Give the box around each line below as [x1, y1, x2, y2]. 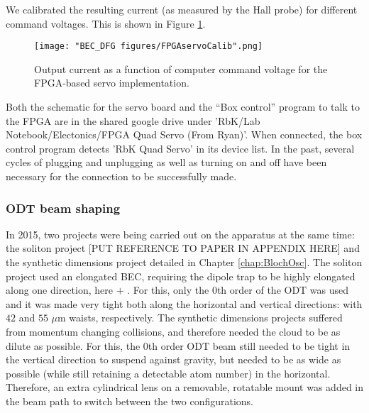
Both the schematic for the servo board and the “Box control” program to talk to [6, 99, 360, 114]
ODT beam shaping [6, 199, 121, 216]
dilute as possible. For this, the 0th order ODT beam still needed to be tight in [6, 338, 351, 353]
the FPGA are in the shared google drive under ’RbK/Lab [6, 113, 260, 128]
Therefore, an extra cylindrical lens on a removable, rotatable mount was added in [6, 380, 363, 395]
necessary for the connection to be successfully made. [6, 169, 237, 183]
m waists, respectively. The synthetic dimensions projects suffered [57, 310, 343, 325]
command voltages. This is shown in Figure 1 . [6, 16, 206, 31]
